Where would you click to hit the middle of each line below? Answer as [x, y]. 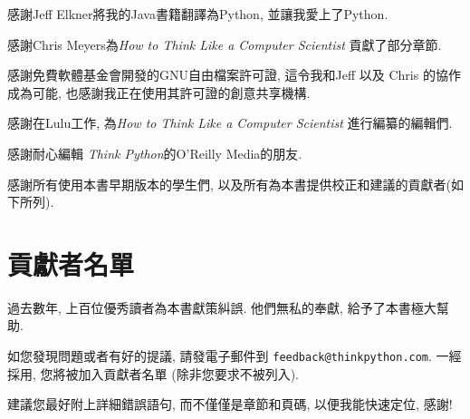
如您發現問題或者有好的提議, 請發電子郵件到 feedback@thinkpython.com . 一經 [235, 356]
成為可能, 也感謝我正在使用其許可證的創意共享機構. [159, 92]
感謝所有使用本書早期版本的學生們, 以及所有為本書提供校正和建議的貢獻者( [229, 184]
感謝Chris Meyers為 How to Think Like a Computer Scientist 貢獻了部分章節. [225, 44]
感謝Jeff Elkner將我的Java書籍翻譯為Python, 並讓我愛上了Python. [198, 14]
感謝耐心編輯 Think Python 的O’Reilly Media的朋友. [155, 153]
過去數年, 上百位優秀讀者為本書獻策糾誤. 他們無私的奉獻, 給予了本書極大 [222, 307]
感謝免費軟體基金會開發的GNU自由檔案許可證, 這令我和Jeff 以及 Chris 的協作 [234, 75]
